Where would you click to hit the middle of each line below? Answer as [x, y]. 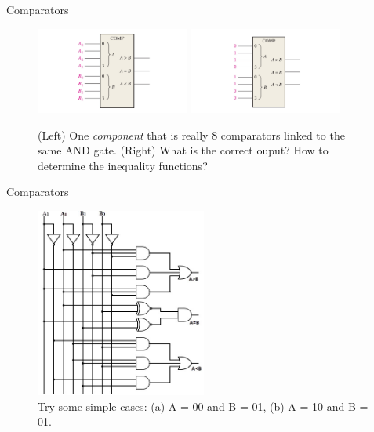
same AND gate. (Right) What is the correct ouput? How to [183, 150]
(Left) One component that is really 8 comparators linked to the [191, 134]
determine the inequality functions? [123, 165]
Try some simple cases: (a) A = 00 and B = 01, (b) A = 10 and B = [203, 406]
